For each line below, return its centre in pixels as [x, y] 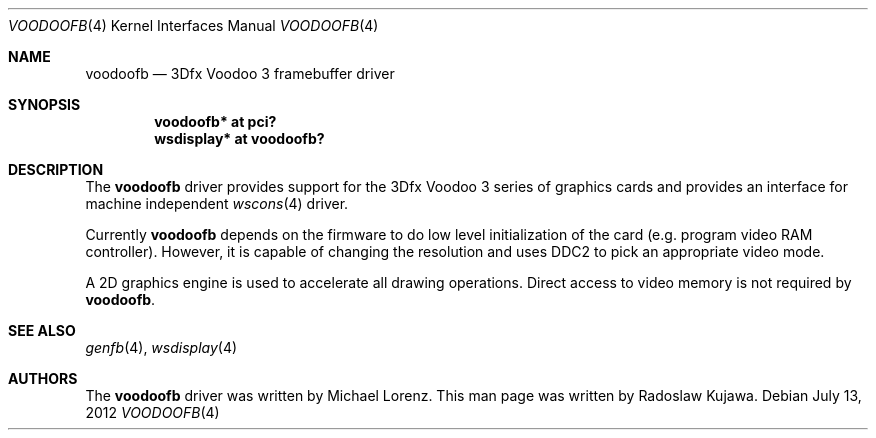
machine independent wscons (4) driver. [217, 203]
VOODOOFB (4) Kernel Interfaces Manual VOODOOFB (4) [193, 25]
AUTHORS [43, 378]
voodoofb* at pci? [215, 121]
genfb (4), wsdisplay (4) [161, 347]
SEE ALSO [42, 330]
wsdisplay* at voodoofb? [239, 138]
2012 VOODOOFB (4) [152, 412]
